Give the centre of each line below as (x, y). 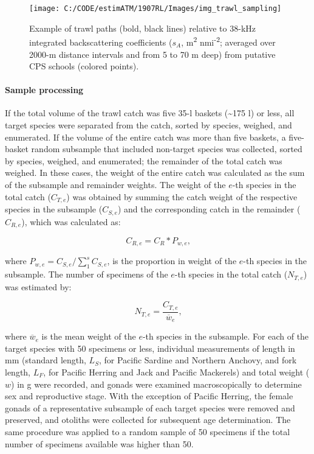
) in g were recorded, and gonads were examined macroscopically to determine (156, 384)
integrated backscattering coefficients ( (101, 42)
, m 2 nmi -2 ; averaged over (228, 41)
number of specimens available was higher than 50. (99, 443)
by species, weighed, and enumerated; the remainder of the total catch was (144, 160)
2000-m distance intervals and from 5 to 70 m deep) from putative (152, 54)
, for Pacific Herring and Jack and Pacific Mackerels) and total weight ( (176, 372)
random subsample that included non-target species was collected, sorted (167, 149)
